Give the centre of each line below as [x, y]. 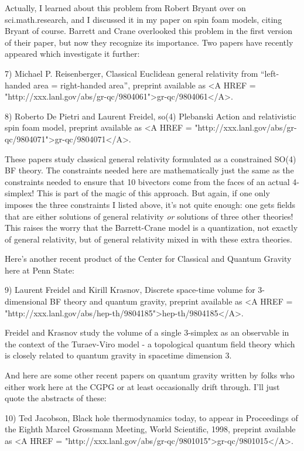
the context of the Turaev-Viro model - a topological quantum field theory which [150, 344]
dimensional [26, 301]
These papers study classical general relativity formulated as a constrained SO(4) [151, 158]
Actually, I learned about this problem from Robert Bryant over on [125, 8]
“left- [270, 73]
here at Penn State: [40, 270]
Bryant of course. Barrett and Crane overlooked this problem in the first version [149, 31]
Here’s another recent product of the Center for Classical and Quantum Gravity [148, 259]
